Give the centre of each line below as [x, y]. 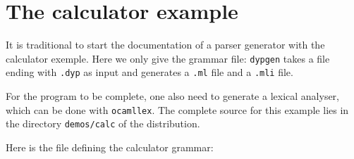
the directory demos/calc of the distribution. [103, 123]
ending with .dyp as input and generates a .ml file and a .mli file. [149, 72]
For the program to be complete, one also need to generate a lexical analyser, [173, 96]
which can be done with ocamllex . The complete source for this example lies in [177, 109]
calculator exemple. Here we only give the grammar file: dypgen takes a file [168, 58]
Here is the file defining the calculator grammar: [110, 147]
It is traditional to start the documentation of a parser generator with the [165, 45]
